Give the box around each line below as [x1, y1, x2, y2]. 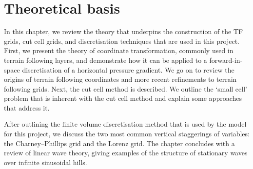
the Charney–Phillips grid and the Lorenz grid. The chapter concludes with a [4, 138, 235, 148]
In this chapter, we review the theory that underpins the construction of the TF [4, 26, 243, 37]
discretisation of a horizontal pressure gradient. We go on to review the [22, 64, 234, 75]
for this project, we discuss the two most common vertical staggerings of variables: [4, 129, 250, 139]
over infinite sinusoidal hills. [4, 157, 87, 167]
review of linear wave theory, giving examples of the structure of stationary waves [4, 148, 248, 158]
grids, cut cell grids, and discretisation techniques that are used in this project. [4, 36, 239, 46]
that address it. [4, 102, 50, 113]
